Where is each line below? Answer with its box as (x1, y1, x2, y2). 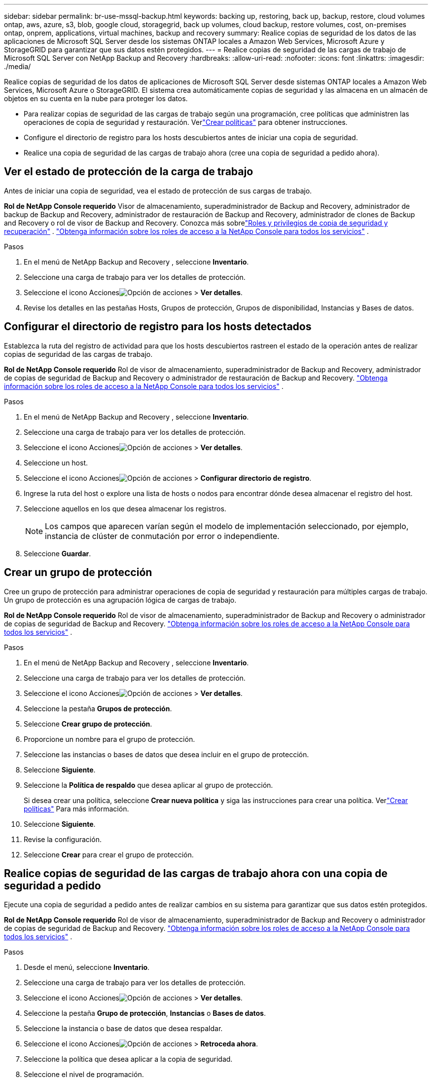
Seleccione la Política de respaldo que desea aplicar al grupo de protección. (24, 780, 273, 789)
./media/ (4, 62, 31, 71)
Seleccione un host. (24, 458, 88, 467)
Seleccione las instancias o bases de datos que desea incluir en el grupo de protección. (24, 750, 309, 759)
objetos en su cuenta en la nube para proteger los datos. (4, 94, 188, 103)
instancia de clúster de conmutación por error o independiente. (45, 531, 280, 541)
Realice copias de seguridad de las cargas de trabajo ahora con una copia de (4, 867, 388, 880)
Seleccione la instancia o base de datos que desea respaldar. (24, 1024, 223, 1033)
